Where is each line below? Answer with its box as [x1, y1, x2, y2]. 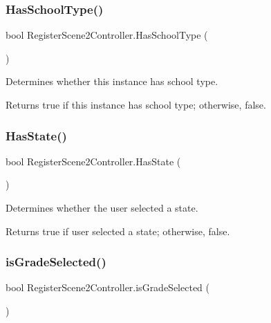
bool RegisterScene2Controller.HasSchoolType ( [6, 28, 208, 42]
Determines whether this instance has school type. [6, 74, 218, 89]
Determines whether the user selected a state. [6, 201, 198, 214]
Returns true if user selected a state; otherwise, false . [6, 223, 230, 238]
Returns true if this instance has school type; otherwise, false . [6, 98, 266, 111]
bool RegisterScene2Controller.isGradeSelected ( [6, 280, 209, 295]
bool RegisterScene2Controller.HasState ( [6, 154, 181, 168]
